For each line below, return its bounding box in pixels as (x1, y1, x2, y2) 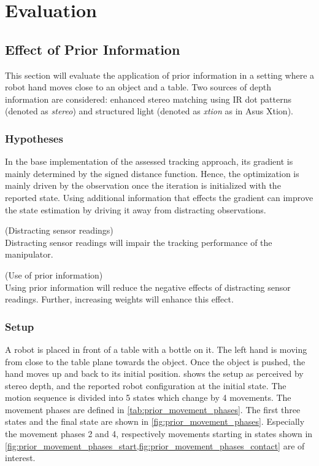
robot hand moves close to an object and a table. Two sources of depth (5, 81, 271, 93)
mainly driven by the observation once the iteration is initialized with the (5, 179, 281, 192)
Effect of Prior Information (5, 39, 180, 58)
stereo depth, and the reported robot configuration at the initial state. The (5, 379, 286, 392)
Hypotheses (5, 130, 63, 146)
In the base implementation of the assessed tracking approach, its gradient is (5, 155, 293, 168)
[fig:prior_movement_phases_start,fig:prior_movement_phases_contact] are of (5, 439, 305, 452)
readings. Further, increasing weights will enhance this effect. (5, 293, 234, 306)
